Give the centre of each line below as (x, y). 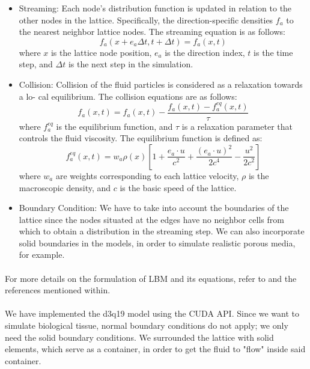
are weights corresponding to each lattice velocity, (147, 175)
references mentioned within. (58, 290)
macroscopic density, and (65, 187)
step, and (36, 64)
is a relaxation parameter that (237, 126)
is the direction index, (205, 52)
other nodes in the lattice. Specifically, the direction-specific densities (146, 20)
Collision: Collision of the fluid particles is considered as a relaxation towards (161, 84)
